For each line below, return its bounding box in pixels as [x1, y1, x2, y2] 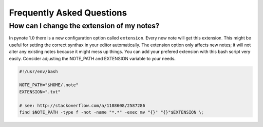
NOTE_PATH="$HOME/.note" [19, 82, 79, 88]
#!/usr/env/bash [19, 69, 58, 74]
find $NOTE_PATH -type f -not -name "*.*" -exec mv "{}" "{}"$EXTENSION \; [19, 109, 205, 115]
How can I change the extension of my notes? [9, 21, 160, 30]
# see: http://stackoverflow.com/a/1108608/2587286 [19, 103, 146, 108]
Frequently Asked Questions [9, 7, 127, 18]
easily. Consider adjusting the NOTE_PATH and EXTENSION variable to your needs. [9, 55, 176, 61]
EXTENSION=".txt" [19, 89, 61, 94]
